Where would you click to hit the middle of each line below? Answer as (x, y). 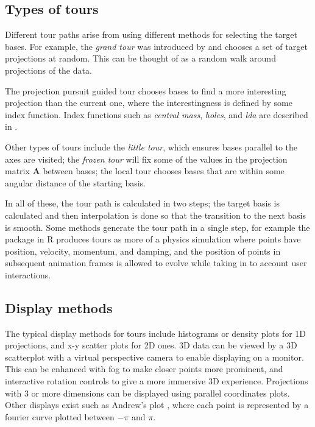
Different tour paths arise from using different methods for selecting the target (151, 34)
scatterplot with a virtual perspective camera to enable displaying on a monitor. (154, 357)
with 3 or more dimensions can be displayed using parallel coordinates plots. (147, 393)
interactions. (28, 274)
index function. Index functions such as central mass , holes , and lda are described (157, 114)
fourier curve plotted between (60, 416)
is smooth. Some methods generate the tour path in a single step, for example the (157, 227)
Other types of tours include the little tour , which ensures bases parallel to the (151, 146)
